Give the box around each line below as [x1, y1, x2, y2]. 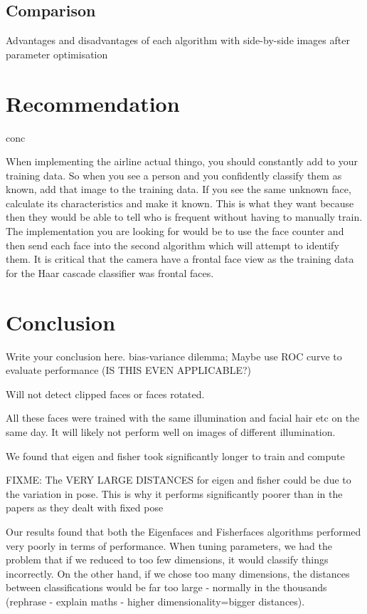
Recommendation [6, 88, 180, 118]
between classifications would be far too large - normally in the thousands [6, 580, 327, 595]
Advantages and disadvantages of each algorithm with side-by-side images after [6, 33, 350, 48]
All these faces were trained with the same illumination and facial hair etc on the [6, 410, 360, 425]
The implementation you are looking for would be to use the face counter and [6, 224, 344, 239]
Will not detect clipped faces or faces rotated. [6, 386, 205, 401]
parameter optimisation [6, 46, 108, 61]
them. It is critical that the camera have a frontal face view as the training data [6, 251, 354, 266]
